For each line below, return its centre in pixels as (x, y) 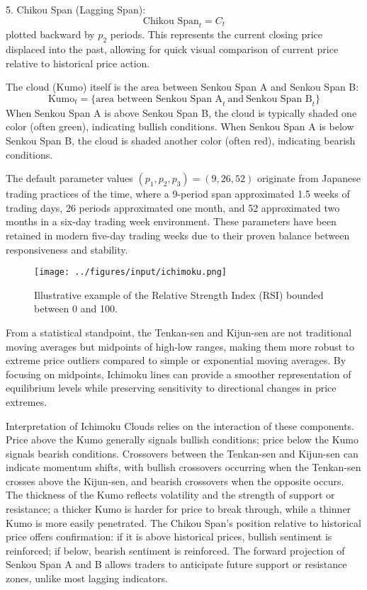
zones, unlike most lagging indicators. (87, 578)
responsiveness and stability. (67, 249)
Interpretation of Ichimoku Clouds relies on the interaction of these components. (180, 425)
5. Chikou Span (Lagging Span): (76, 9)
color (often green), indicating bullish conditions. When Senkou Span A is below (180, 126)
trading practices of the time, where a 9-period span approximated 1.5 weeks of (178, 194)
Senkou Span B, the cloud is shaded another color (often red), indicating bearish (181, 140)
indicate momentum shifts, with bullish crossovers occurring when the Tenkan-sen (183, 467)
